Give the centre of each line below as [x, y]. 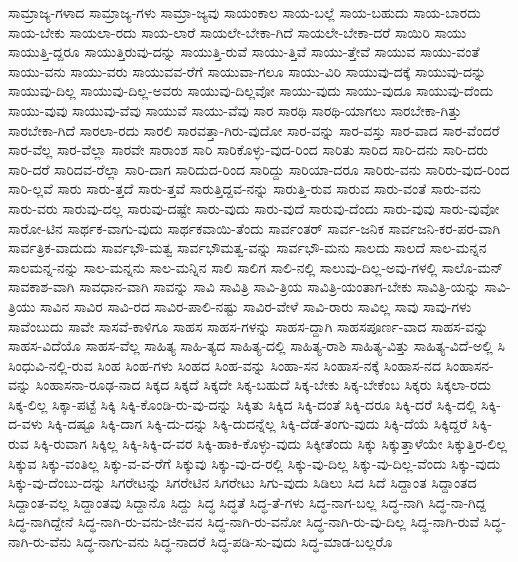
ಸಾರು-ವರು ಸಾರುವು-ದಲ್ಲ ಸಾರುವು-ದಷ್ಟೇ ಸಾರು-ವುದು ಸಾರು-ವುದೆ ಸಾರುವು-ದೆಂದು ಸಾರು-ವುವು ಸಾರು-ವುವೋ [254, 207]
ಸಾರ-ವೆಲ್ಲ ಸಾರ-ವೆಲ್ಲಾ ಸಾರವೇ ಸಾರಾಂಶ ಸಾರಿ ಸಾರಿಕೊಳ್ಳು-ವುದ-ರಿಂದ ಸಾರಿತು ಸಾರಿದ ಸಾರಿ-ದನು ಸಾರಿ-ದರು [248, 149]
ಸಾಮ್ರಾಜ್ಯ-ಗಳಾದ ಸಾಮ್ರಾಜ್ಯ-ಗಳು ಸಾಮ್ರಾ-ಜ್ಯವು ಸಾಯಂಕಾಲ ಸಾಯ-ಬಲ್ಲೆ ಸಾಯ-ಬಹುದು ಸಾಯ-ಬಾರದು [244, 12]
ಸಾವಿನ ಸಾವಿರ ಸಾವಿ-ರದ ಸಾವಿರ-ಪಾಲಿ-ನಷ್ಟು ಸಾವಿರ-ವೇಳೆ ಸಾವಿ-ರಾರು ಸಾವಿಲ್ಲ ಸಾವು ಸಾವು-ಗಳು [256, 305]
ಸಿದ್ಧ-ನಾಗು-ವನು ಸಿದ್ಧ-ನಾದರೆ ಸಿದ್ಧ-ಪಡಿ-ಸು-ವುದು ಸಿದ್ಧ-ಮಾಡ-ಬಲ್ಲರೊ [234, 541]
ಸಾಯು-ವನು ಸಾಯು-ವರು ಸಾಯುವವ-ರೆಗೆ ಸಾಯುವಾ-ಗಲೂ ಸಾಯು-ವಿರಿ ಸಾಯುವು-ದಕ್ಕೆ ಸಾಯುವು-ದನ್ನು [247, 70]
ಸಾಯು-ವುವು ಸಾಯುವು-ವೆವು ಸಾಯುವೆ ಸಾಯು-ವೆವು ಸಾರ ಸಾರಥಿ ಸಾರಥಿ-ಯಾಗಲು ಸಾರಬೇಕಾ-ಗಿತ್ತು [235, 109]
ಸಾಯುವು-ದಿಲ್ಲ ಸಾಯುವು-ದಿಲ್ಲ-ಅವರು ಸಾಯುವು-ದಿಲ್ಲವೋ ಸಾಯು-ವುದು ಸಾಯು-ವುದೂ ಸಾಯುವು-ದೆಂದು [251, 90]
